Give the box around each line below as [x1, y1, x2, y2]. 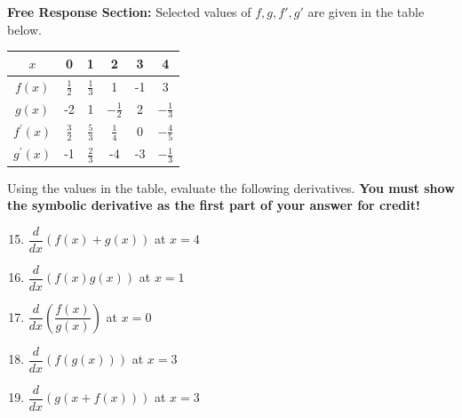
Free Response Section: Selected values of [7, 3, 251, 20]
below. [7, 20, 42, 38]
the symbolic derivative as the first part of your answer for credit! [7, 196, 420, 214]
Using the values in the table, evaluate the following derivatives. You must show [7, 178, 455, 197]
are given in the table [307, 3, 425, 20]
